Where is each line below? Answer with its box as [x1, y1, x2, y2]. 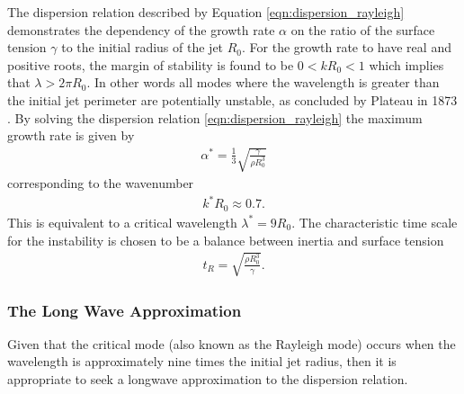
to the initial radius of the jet [61, 38, 224, 57]
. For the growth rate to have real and [242, 38, 451, 57]
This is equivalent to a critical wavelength [7, 212, 237, 231]
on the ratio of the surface [290, 20, 435, 39]
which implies [369, 55, 444, 74]
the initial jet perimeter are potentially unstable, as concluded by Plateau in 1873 [7, 90, 458, 109]
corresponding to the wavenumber [7, 174, 194, 193]
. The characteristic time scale [291, 212, 458, 231]
